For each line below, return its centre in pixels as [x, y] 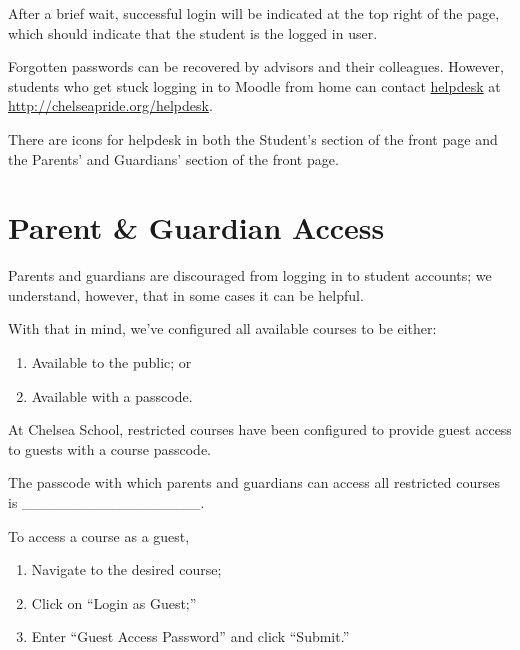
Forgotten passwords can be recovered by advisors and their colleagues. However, [256, 66]
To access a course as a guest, [99, 535]
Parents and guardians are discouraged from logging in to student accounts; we [250, 275]
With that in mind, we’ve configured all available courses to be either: [222, 328]
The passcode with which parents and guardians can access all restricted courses [254, 482]
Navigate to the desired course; [126, 569]
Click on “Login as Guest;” [114, 602]
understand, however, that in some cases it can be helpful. [186, 294]
